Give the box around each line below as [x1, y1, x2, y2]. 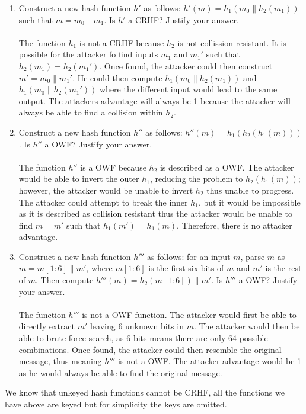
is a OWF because [80, 161, 146, 173]
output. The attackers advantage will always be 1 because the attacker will [18, 94, 291, 107]
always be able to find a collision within [18, 106, 163, 118]
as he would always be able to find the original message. [18, 366, 222, 378]
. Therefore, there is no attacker [177, 219, 292, 231]
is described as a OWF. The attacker [160, 161, 294, 173]
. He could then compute [72, 71, 162, 84]
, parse [240, 250, 265, 262]
